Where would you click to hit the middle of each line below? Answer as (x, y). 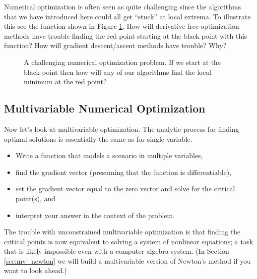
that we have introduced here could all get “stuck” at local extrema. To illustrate (127, 16)
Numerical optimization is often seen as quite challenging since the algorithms (123, 6)
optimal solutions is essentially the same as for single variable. (98, 139)
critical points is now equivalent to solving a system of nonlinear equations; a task (128, 241)
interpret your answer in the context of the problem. (95, 215)
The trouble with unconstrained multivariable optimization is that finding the (122, 232)
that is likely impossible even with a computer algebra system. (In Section (117, 251)
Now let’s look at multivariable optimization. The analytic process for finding (122, 129)
